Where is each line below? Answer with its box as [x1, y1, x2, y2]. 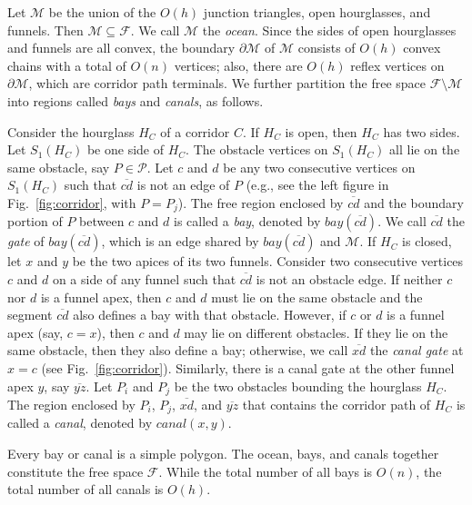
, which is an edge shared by [101, 232, 259, 251]
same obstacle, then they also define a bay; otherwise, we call [7, 341, 348, 360]
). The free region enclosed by [177, 193, 344, 212]
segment [7, 305, 53, 324]
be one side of [86, 140, 164, 159]
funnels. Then [7, 20, 84, 39]
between [79, 212, 125, 231]
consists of [297, 38, 356, 57]
